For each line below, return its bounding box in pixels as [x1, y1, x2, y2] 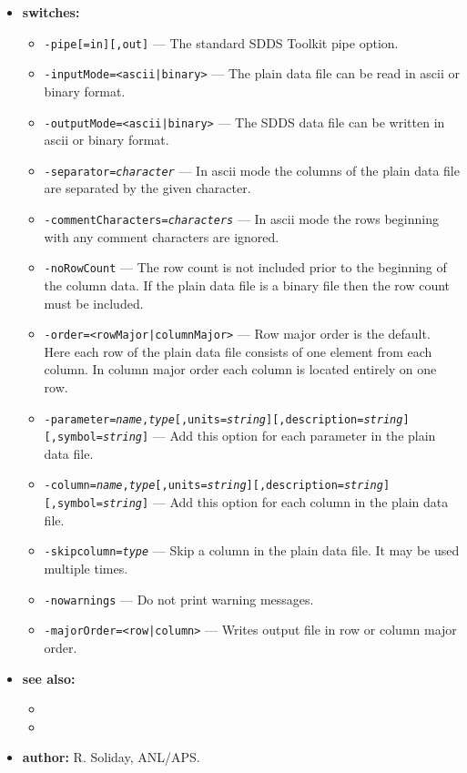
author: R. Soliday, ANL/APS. [22, 748, 200, 767]
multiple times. [44, 559, 128, 577]
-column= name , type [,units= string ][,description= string [44, 479, 383, 493]
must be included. [44, 293, 144, 312]
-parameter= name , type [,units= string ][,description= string [44, 412, 403, 426]
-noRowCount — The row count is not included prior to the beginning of [44, 258, 447, 277]
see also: [22, 668, 76, 687]
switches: [22, 3, 80, 21]
